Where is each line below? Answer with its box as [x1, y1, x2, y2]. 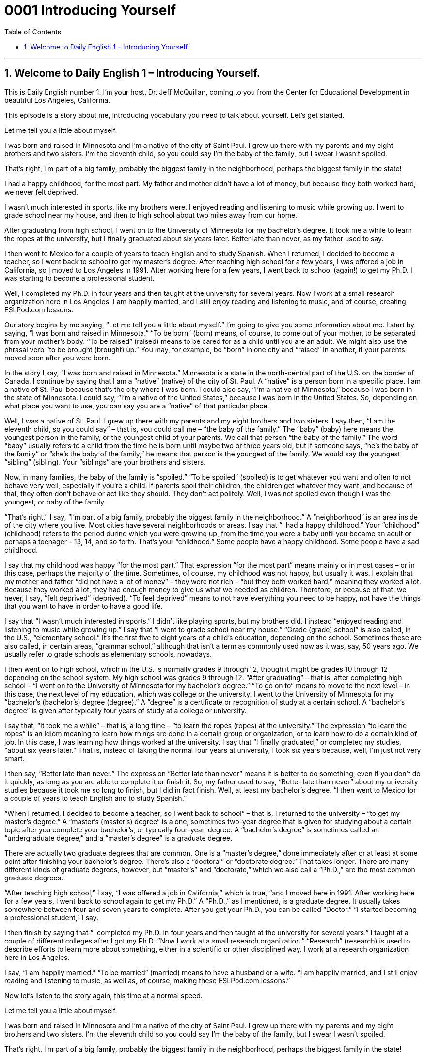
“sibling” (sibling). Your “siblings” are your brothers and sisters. [4, 457, 206, 466]
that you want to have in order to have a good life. [4, 602, 163, 610]
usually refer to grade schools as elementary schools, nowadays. [4, 650, 212, 658]
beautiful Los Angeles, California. [4, 96, 110, 104]
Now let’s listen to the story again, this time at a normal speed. [4, 991, 203, 1000]
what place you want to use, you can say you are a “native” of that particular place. [4, 401, 269, 410]
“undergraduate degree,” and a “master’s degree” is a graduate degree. [4, 833, 233, 842]
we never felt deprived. [4, 187, 78, 196]
